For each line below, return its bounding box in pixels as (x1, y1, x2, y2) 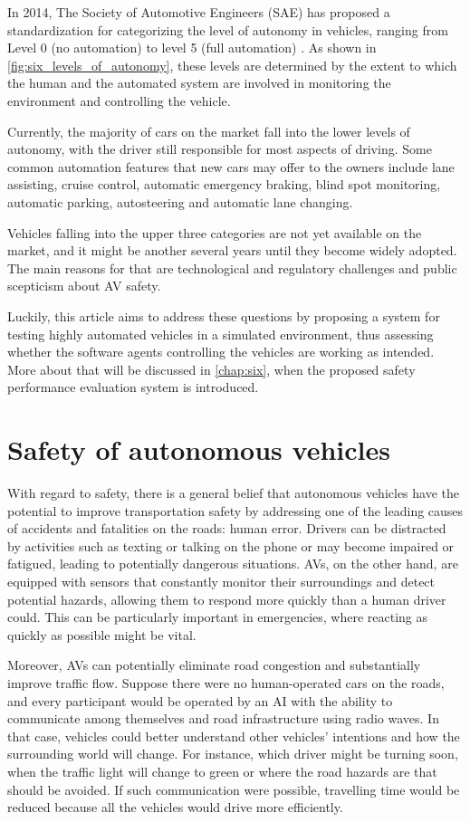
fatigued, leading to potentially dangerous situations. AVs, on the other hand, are (7, 554, 458, 573)
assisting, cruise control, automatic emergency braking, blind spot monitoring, (7, 175, 441, 194)
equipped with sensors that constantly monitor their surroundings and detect (7, 571, 436, 590)
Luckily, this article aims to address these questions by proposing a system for (7, 306, 440, 325)
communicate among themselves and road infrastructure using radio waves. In (7, 709, 439, 728)
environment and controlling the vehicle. (7, 91, 231, 110)
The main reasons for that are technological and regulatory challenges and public (7, 258, 457, 277)
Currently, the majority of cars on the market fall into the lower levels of (7, 121, 410, 140)
